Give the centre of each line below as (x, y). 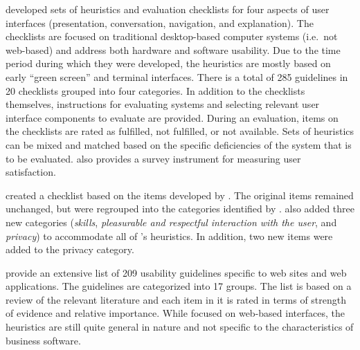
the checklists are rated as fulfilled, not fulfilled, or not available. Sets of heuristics (180, 131)
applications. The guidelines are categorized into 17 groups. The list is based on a (179, 286)
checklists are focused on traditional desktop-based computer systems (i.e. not (172, 36)
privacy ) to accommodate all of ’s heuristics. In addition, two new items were (169, 236)
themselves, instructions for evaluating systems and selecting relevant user (163, 104)
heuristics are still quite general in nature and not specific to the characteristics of (180, 327)
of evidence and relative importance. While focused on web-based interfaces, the (175, 313)
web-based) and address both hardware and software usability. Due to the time (173, 49)
